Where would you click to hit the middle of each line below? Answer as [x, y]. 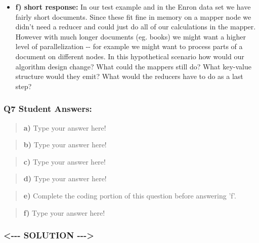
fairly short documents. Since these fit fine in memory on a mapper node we [133, 16]
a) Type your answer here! [65, 127]
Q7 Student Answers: [48, 109]
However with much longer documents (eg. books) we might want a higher [131, 36]
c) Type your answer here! [64, 161]
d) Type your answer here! [65, 178]
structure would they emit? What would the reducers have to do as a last [129, 76]
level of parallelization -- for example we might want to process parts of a [129, 46]
